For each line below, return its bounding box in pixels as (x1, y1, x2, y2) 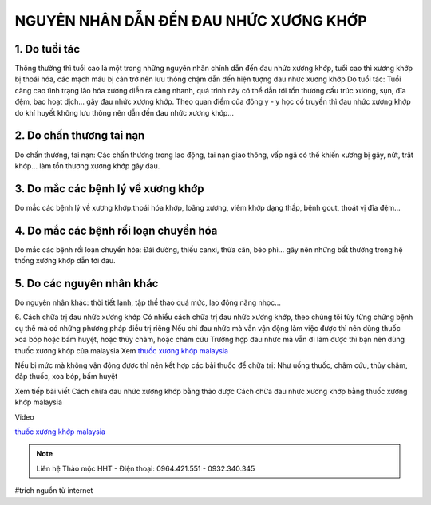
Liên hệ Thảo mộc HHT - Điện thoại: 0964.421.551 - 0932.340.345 (36, 464, 255, 473)
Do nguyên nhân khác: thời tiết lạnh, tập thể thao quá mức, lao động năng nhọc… (14, 298, 281, 307)
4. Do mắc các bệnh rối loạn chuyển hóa (14, 223, 218, 237)
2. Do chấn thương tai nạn (14, 128, 145, 143)
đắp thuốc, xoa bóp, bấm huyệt (14, 372, 118, 381)
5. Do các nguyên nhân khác (14, 276, 159, 290)
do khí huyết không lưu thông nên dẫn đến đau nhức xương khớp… (14, 108, 235, 117)
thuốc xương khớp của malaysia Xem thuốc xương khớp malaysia (14, 345, 229, 355)
